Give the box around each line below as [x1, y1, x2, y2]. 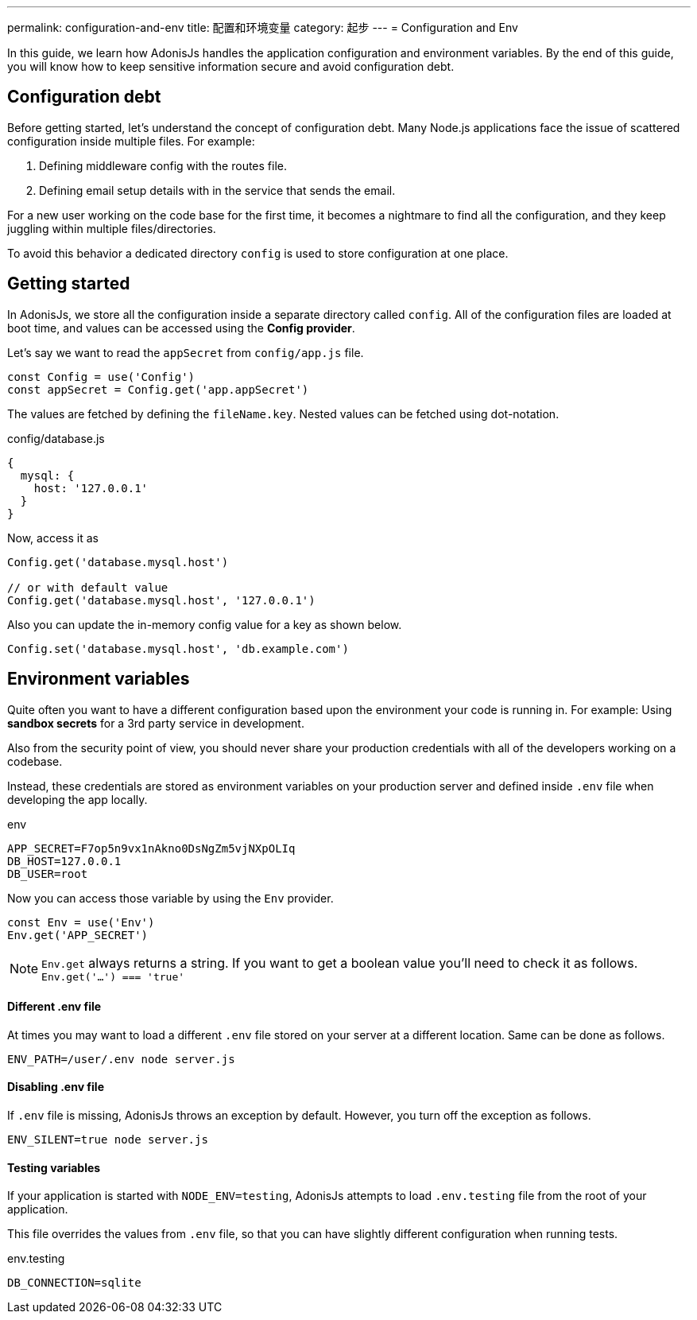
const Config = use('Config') [7, 370, 196, 383]
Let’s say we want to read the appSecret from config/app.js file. [7, 345, 364, 359]
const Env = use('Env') [7, 915, 155, 929]
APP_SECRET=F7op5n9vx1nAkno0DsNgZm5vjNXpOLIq [7, 841, 296, 855]
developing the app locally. [7, 792, 148, 806]
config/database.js [7, 431, 105, 445]
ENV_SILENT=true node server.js [7, 1132, 208, 1146]
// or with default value [7, 580, 168, 594]
